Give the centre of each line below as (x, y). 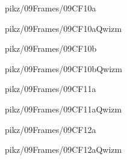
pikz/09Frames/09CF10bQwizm (63, 68)
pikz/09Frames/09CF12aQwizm (63, 149)
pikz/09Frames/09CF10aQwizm (63, 28)
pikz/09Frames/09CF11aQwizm (63, 109)
